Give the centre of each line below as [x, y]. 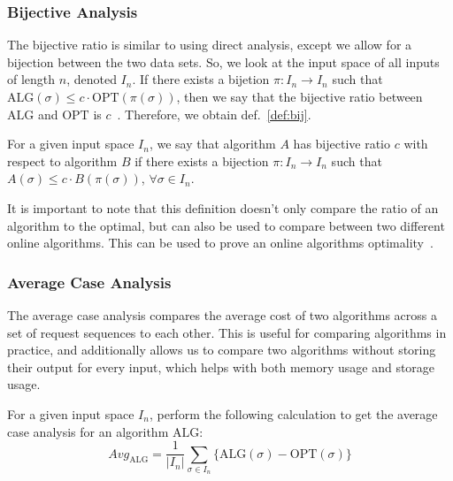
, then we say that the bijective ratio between [299, 96]
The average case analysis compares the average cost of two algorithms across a [223, 314]
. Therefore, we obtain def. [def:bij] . [214, 114]
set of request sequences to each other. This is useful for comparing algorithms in [227, 332]
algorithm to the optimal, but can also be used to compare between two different [226, 225]
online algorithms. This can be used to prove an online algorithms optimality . [220, 243]
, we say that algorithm [212, 144]
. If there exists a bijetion [201, 79]
